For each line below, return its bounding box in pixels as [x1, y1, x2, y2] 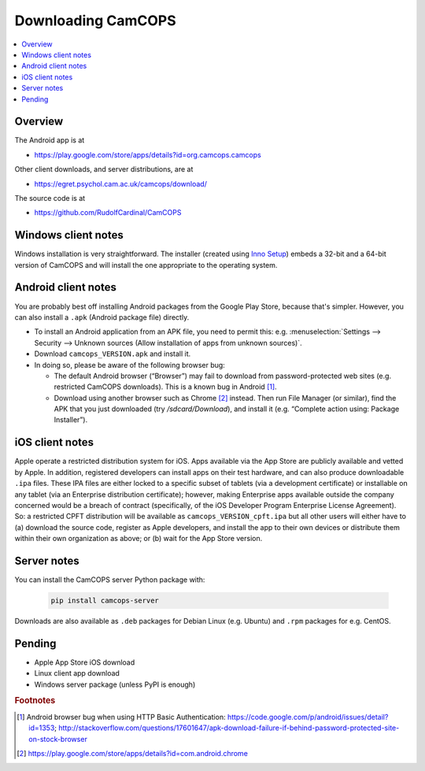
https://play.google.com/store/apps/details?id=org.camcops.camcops [34, 150, 261, 159]
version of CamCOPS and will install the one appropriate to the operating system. [14, 260, 278, 269]
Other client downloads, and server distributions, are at [14, 165, 194, 174]
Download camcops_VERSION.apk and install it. [34, 349, 191, 358]
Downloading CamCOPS [14, 12, 176, 29]
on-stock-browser [28, 734, 88, 743]
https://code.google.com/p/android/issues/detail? [227, 712, 389, 721]
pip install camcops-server [50, 596, 159, 605]
